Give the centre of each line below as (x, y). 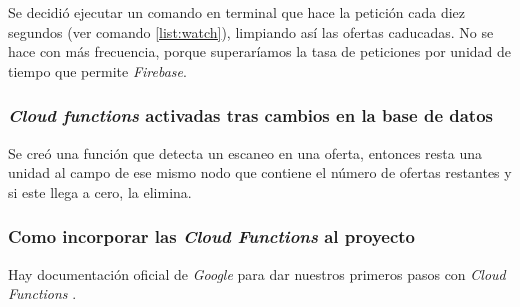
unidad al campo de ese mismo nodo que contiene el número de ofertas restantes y (260, 172)
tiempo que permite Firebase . (97, 70)
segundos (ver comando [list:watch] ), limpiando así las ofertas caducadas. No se (251, 31)
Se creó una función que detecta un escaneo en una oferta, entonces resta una (245, 152)
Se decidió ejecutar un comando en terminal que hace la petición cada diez (237, 12)
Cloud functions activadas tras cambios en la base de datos (251, 115)
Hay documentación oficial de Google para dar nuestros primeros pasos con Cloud (257, 273)
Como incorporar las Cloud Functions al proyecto (211, 236)
